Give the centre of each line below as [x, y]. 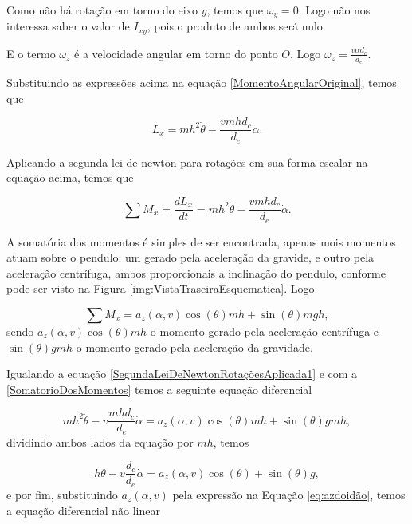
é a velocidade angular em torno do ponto [176, 53]
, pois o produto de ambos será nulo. [236, 26]
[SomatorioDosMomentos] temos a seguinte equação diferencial [159, 389]
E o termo [31, 53]
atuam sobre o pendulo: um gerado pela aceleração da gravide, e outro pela [190, 257]
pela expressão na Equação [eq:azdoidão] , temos [289, 494]
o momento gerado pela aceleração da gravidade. [194, 347]
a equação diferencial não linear [83, 510]
